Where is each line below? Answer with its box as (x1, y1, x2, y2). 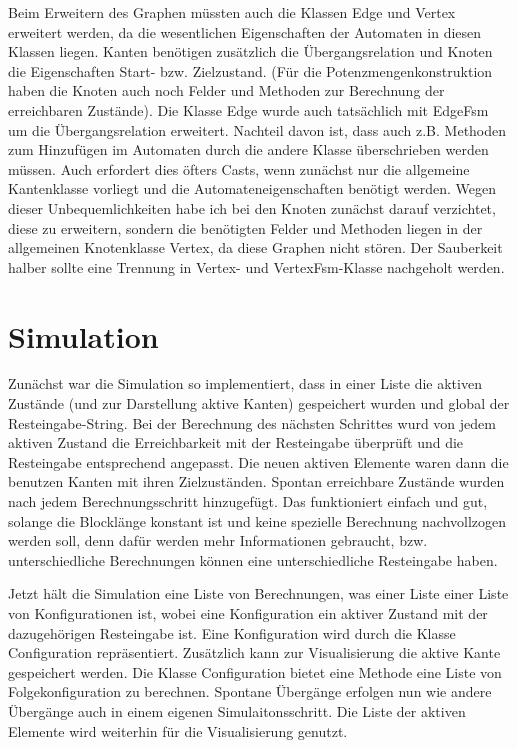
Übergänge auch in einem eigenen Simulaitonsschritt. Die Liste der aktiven (8, 700, 466, 721)
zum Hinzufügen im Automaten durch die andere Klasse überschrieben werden (8, 139, 489, 160)
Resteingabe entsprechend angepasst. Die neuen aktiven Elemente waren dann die (8, 451, 509, 472)
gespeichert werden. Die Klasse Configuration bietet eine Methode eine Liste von (8, 661, 502, 682)
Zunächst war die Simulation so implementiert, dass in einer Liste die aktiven (8, 373, 482, 394)
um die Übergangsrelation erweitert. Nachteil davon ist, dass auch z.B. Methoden (8, 119, 507, 140)
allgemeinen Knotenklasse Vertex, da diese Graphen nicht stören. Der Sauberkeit (8, 237, 503, 258)
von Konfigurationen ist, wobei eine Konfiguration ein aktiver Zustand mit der (8, 602, 488, 623)
